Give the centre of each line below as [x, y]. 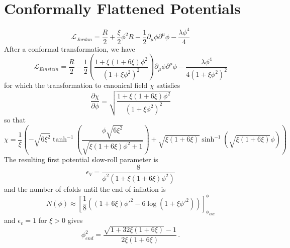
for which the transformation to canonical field [76, 85]
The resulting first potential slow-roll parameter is [81, 159]
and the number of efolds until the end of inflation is [85, 189]
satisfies [168, 85]
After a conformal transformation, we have [70, 48]
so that [15, 120]
